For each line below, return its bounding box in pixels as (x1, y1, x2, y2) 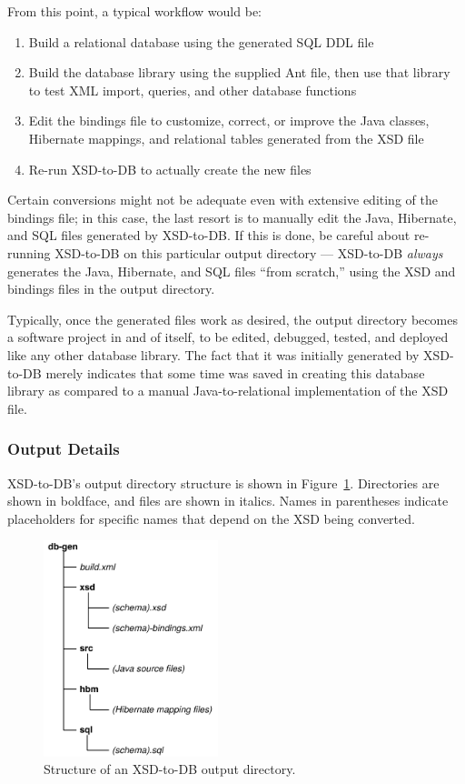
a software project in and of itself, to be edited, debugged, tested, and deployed (7, 327, 449, 347)
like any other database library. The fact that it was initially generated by (7, 345, 420, 364)
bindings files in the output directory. (7, 279, 215, 298)
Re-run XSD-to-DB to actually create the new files (28, 159, 312, 178)
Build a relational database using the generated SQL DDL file (28, 32, 374, 51)
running (7, 243, 51, 262)
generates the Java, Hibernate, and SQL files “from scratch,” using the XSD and (7, 261, 456, 280)
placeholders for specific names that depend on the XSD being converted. (7, 508, 415, 528)
